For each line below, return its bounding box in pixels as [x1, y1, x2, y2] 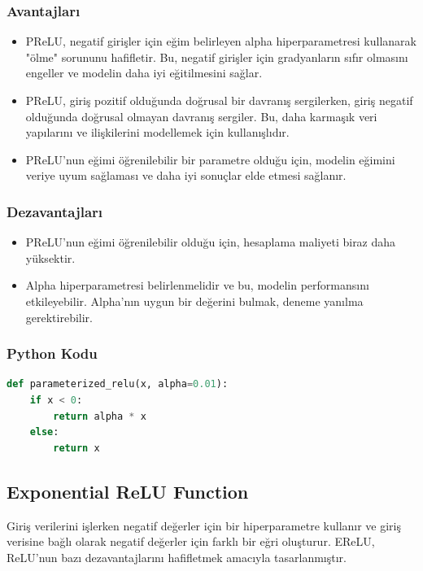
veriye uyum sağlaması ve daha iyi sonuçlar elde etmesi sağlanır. [25, 167, 347, 184]
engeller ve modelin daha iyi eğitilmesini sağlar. [25, 64, 263, 81]
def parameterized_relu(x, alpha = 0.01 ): [7, 378, 229, 390]
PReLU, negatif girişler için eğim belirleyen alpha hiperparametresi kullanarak [25, 33, 416, 50]
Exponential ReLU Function [7, 478, 249, 503]
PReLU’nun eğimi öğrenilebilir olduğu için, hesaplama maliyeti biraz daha [25, 233, 396, 251]
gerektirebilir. [25, 308, 93, 325]
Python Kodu [7, 343, 98, 364]
